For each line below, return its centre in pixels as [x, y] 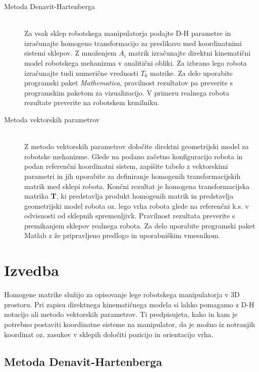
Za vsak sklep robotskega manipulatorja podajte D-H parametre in [128, 33]
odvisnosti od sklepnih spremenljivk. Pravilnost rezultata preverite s [130, 216]
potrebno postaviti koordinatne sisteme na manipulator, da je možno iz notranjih [130, 324]
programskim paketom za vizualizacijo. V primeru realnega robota [127, 92]
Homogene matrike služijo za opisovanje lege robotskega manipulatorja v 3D [122, 294]
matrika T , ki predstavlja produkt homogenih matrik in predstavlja [129, 196]
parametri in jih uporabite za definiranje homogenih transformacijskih [133, 176]
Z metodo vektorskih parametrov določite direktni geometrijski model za [137, 146]
